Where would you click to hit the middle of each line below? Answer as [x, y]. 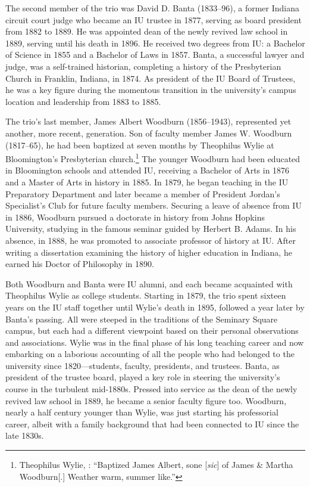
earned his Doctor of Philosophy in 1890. [80, 264]
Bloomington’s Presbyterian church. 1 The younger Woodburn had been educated [153, 158]
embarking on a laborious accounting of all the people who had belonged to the [150, 354]
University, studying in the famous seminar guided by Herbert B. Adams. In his [151, 229]
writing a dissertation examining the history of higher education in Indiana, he [149, 252]
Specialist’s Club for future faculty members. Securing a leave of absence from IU [154, 205]
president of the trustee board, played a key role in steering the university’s [143, 377]
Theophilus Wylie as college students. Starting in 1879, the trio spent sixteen [146, 295]
